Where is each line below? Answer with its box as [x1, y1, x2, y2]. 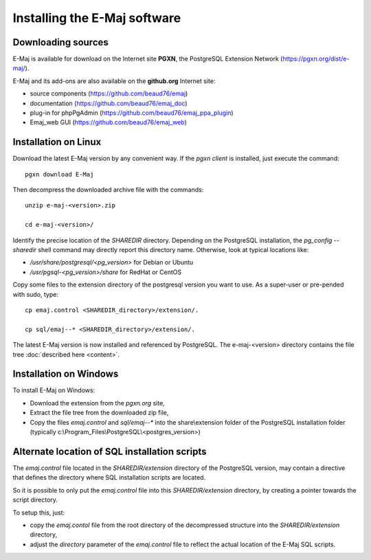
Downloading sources [12, 36, 109, 48]
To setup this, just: [12, 508, 65, 517]
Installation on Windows [12, 368, 119, 380]
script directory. [12, 495, 58, 504]
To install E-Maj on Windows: [12, 386, 95, 394]
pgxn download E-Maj [25, 170, 94, 178]
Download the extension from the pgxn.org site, [30, 399, 165, 407]
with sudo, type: [12, 290, 58, 298]
